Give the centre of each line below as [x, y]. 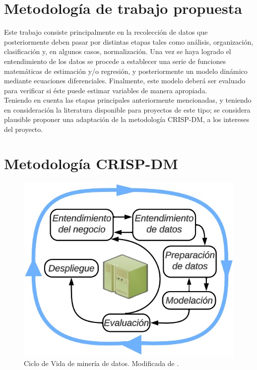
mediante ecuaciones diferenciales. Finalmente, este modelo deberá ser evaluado [125, 81]
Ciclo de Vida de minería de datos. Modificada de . [101, 363]
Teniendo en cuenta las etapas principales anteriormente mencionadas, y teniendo [128, 100]
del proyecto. [24, 129]
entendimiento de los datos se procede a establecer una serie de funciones [115, 61]
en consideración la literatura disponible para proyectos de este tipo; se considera [127, 109]
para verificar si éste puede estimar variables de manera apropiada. [106, 90]
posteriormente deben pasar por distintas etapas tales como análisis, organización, [129, 41]
